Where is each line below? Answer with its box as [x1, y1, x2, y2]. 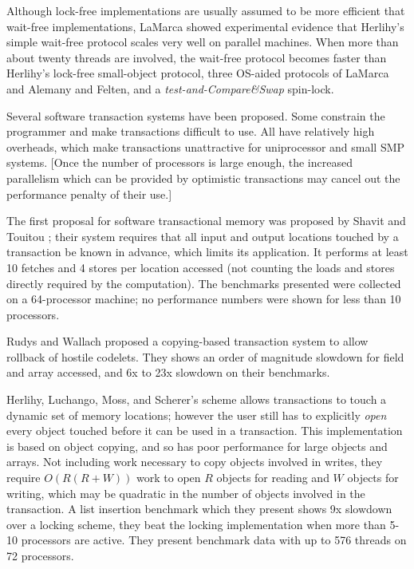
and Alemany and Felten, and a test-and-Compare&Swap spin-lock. [6, 80, 334, 97]
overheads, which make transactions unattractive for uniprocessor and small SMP [6, 138, 405, 155]
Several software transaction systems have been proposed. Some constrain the [6, 107, 385, 124]
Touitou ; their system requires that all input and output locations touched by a [6, 227, 399, 244]
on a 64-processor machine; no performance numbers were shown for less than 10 [6, 290, 401, 307]
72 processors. [6, 547, 74, 563]
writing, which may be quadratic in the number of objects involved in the [6, 484, 365, 501]
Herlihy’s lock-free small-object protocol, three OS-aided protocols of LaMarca [6, 65, 389, 81]
